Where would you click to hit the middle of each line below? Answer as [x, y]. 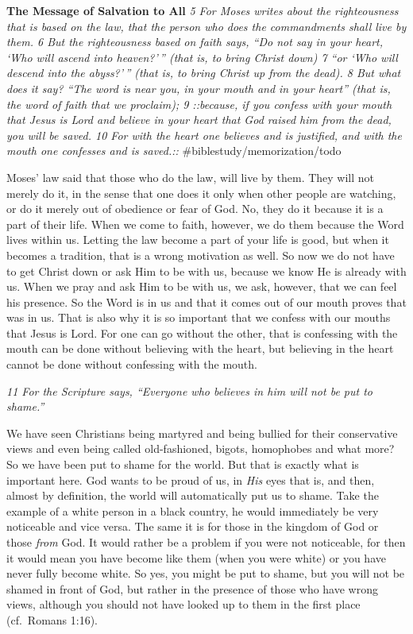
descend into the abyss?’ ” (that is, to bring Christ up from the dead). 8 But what [204, 73]
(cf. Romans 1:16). [52, 619]
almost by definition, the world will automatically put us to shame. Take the [193, 495]
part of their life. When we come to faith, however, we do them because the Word [205, 224]
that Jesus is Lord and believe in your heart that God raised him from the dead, [199, 120]
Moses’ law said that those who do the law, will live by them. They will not [191, 177]
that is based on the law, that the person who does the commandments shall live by [206, 26]
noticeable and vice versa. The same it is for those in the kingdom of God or [193, 526]
